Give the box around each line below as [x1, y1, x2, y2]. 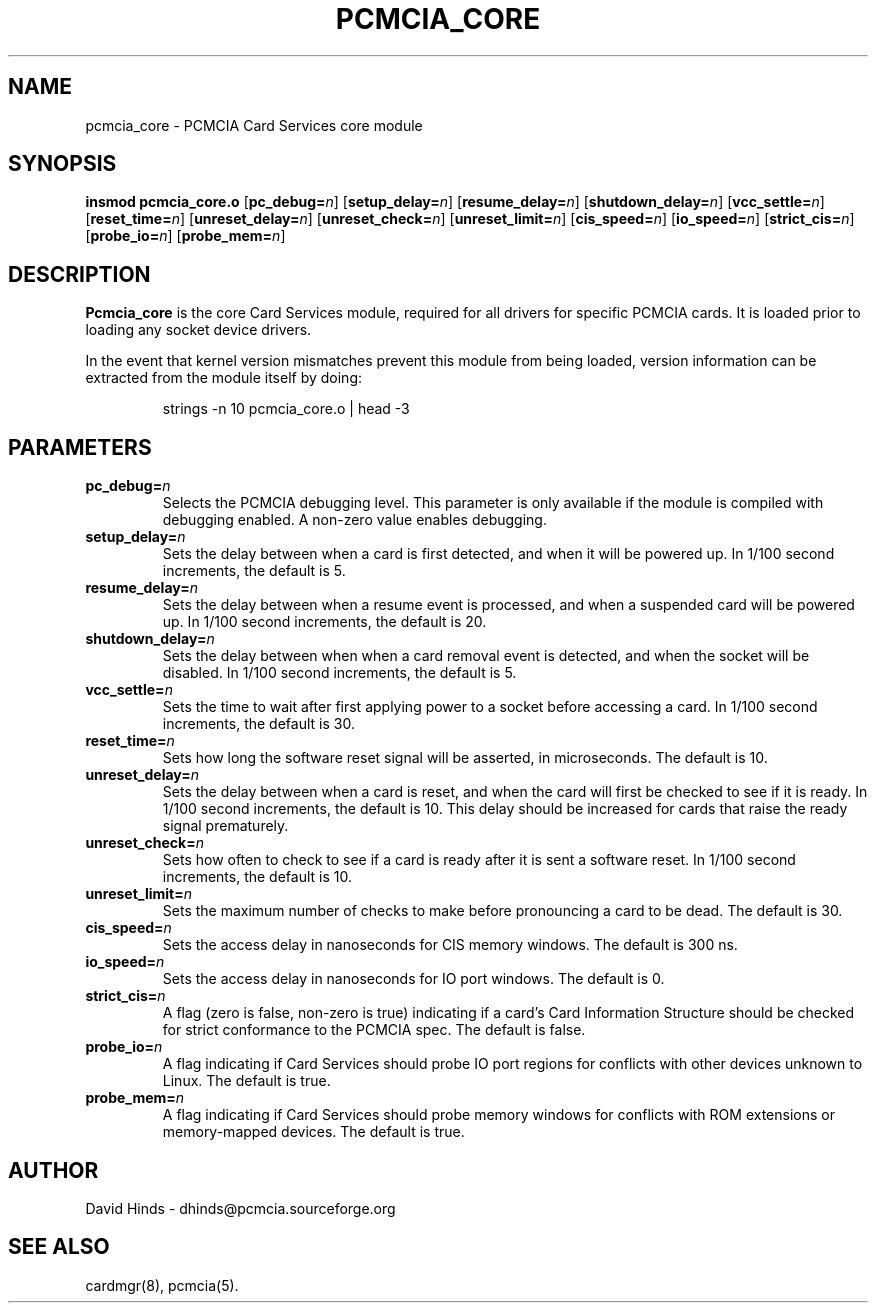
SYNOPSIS [8, 151, 117, 177]
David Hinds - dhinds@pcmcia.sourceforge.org [85, 1199, 396, 1217]
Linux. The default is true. [162, 1072, 331, 1090]
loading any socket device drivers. [85, 321, 312, 339]
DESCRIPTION [8, 261, 151, 287]
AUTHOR [8, 1157, 99, 1183]
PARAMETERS [8, 434, 152, 460]
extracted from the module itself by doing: [85, 369, 362, 387]
